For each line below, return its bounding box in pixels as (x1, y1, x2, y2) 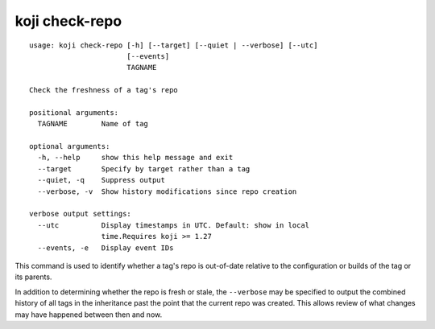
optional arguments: (29, 142, 110, 151)
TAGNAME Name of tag (37, 119, 149, 129)
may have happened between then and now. (14, 310, 163, 319)
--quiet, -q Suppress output (37, 175, 165, 185)
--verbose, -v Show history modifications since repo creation (37, 187, 297, 196)
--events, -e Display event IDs (37, 243, 174, 253)
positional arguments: (29, 108, 119, 117)
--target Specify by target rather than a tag (37, 164, 251, 173)
